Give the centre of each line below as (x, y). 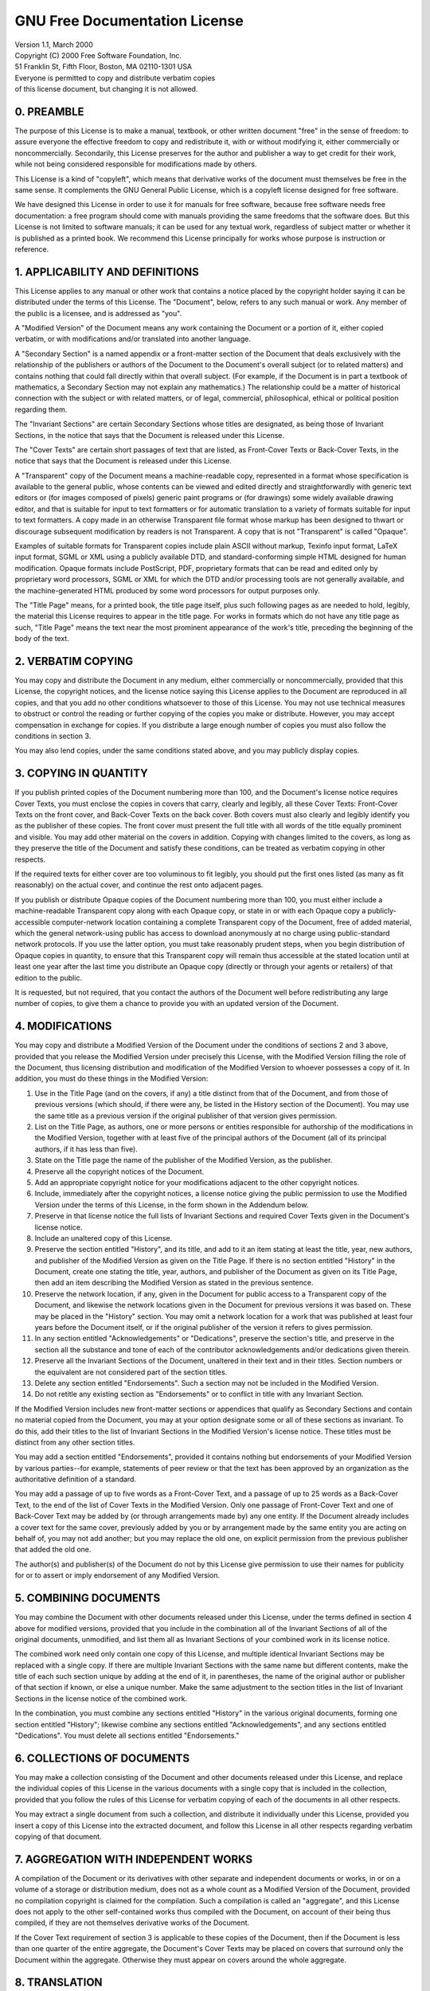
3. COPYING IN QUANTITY (82, 774)
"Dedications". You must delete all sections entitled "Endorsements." (127, 1735)
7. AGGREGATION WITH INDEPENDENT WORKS (134, 1859)
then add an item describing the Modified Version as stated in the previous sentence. (174, 1283)
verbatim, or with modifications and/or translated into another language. (133, 339)
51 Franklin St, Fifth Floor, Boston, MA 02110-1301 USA (104, 67)
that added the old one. (53, 1550)
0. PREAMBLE (49, 111)
